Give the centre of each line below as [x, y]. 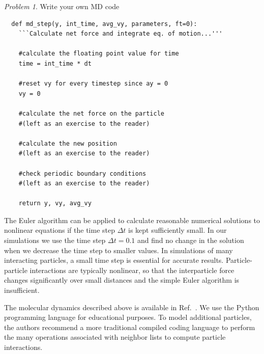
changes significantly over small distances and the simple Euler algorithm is [122, 280]
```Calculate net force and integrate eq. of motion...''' [121, 34]
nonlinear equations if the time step [60, 230]
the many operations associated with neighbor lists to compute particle [115, 337]
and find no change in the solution [191, 240]
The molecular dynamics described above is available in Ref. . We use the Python [132, 307]
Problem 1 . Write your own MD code [62, 6]
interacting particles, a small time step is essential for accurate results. [114, 260]
